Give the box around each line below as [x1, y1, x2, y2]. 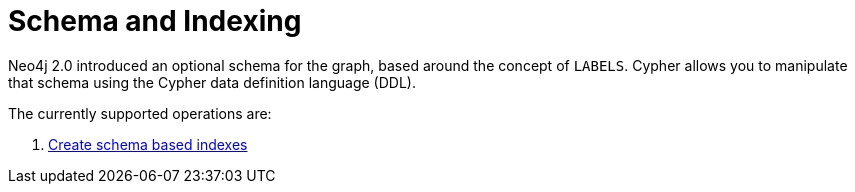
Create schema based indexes [48, 135, 248, 153]
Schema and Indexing [8, 4, 302, 38]
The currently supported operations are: [8, 104, 272, 122]
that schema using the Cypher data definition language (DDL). [8, 73, 416, 91]
